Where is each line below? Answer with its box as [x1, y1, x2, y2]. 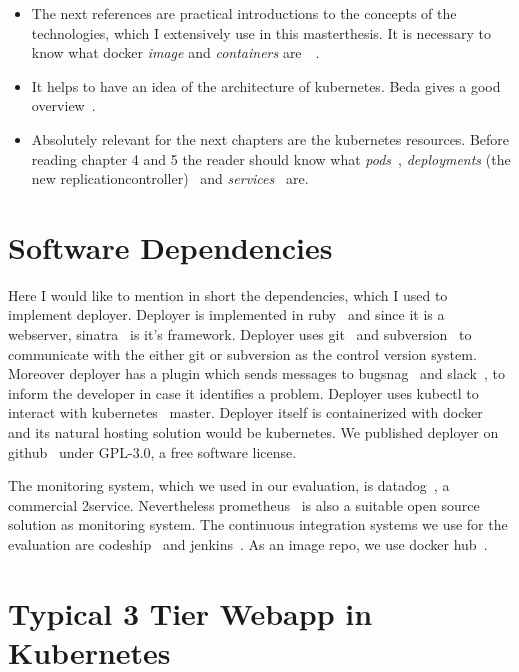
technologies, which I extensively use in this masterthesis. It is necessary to [31, 22, 492, 43]
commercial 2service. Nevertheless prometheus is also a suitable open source [8, 494, 480, 515]
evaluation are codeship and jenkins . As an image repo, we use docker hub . [8, 534, 488, 554]
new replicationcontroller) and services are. [31, 168, 309, 189]
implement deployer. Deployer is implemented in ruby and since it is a [8, 304, 445, 325]
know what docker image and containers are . [31, 42, 320, 63]
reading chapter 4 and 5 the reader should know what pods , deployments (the [31, 148, 511, 169]
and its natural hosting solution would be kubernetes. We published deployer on [8, 422, 499, 443]
